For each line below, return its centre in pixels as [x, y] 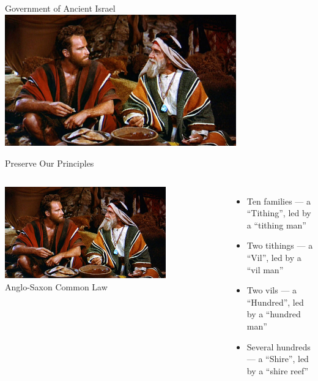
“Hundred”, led [275, 302]
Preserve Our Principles [50, 163]
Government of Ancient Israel [60, 8]
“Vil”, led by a [274, 257]
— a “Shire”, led [278, 359]
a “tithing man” [276, 224]
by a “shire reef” [278, 370]
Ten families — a [279, 201]
